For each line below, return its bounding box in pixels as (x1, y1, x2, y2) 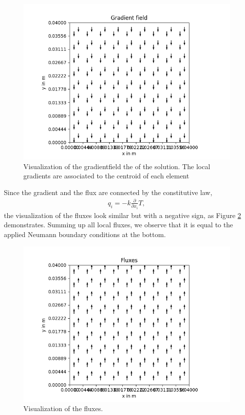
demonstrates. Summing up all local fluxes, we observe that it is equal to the (4, 219, 233, 230)
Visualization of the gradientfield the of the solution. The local (23, 161, 210, 171)
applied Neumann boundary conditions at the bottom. (4, 229, 166, 240)
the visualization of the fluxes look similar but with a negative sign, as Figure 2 (4, 210, 241, 220)
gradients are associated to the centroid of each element (23, 171, 189, 181)
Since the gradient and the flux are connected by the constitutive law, (4, 187, 212, 197)
